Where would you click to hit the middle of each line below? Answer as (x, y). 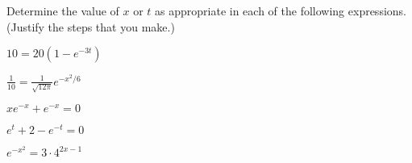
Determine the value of (63, 10)
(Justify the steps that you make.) (91, 26)
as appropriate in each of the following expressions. (281, 10)
